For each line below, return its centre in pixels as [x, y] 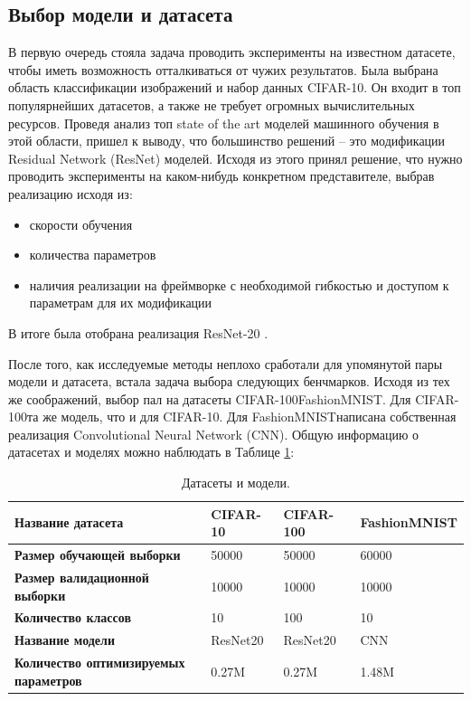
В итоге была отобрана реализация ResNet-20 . [138, 332]
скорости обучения [81, 224]
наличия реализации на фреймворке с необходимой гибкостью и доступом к [239, 284]
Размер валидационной [82, 577]
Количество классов [73, 617]
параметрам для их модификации [121, 303]
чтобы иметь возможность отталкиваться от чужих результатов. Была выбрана [223, 69]
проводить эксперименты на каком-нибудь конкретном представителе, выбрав [221, 176]
